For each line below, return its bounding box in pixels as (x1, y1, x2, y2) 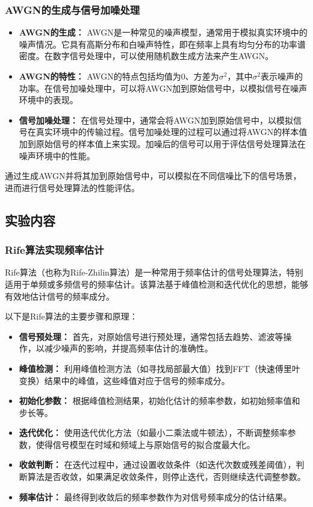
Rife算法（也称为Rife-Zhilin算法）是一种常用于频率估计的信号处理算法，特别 (5, 266, 303, 279)
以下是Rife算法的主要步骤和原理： (5, 310, 138, 323)
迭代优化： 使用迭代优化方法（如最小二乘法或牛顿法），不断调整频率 (19, 426, 288, 439)
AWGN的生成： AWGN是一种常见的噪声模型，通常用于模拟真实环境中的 (19, 26, 308, 39)
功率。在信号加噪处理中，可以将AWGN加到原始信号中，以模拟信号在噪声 (19, 81, 308, 94)
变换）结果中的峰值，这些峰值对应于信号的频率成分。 (19, 374, 230, 386)
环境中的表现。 (19, 93, 78, 106)
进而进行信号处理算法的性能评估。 (5, 181, 140, 194)
